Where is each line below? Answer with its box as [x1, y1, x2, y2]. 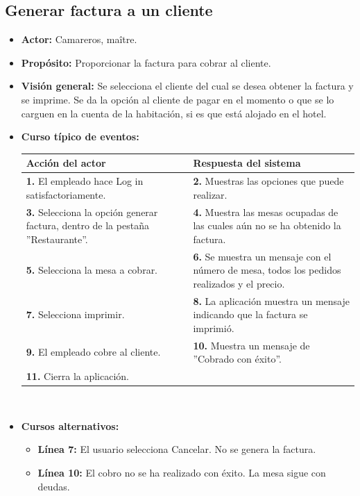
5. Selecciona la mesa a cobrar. [26, 263, 158, 277]
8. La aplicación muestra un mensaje [193, 293, 350, 308]
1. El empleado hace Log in [26, 174, 144, 188]
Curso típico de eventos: [21, 129, 139, 144]
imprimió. [193, 320, 234, 335]
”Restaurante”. [26, 231, 88, 246]
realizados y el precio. [193, 276, 285, 290]
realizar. [193, 187, 228, 201]
